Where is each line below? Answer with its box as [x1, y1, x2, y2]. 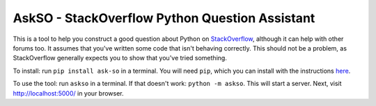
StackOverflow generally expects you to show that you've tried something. [13, 54, 228, 62]
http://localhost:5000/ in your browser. [13, 89, 125, 97]
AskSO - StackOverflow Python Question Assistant [13, 10, 315, 26]
